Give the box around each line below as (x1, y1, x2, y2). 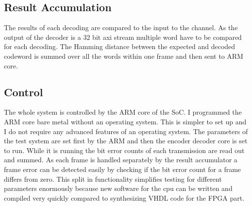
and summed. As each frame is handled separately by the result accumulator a (4, 154, 237, 165)
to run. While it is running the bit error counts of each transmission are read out (4, 145, 245, 155)
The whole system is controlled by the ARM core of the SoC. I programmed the (4, 107, 242, 117)
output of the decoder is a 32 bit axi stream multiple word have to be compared (4, 32, 242, 42)
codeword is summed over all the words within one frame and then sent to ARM (4, 51, 243, 61)
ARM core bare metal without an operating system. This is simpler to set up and (4, 116, 247, 126)
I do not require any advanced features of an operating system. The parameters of (4, 126, 248, 136)
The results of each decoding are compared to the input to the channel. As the (4, 22, 238, 33)
